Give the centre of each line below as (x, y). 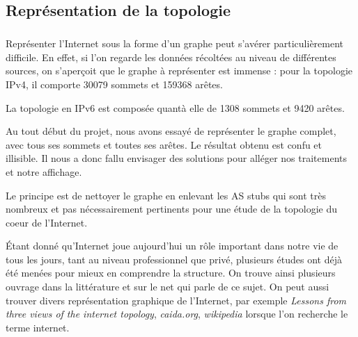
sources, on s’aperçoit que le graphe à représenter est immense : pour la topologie (179, 71)
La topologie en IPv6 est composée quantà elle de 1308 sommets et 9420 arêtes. (175, 107)
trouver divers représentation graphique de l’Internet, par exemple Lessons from (176, 300)
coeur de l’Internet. (47, 222)
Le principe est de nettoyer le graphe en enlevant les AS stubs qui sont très (166, 195)
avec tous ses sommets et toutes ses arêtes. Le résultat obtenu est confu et (164, 144)
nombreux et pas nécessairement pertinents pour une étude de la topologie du (172, 209)
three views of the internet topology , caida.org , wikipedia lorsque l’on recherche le (177, 314)
